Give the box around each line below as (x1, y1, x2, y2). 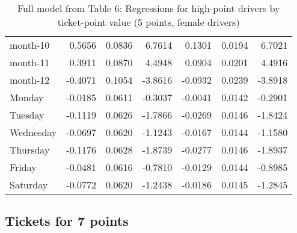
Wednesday (10, 125, 57, 139)
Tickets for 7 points (5, 211, 129, 230)
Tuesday (10, 108, 44, 122)
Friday (10, 160, 37, 174)
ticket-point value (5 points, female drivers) (57, 15, 240, 29)
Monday (10, 90, 44, 104)
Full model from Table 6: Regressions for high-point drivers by (17, 1, 280, 15)
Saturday (10, 178, 48, 191)
